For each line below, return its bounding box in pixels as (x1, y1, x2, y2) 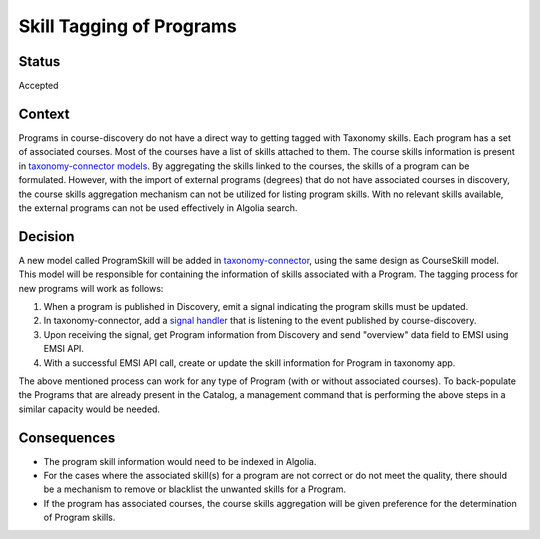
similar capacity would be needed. (18, 403, 160, 415)
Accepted (18, 80, 59, 92)
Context (18, 105, 70, 122)
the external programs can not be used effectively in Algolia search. (18, 201, 298, 214)
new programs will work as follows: (18, 282, 164, 294)
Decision (18, 228, 75, 245)
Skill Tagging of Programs (18, 15, 237, 37)
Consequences (18, 429, 116, 446)
